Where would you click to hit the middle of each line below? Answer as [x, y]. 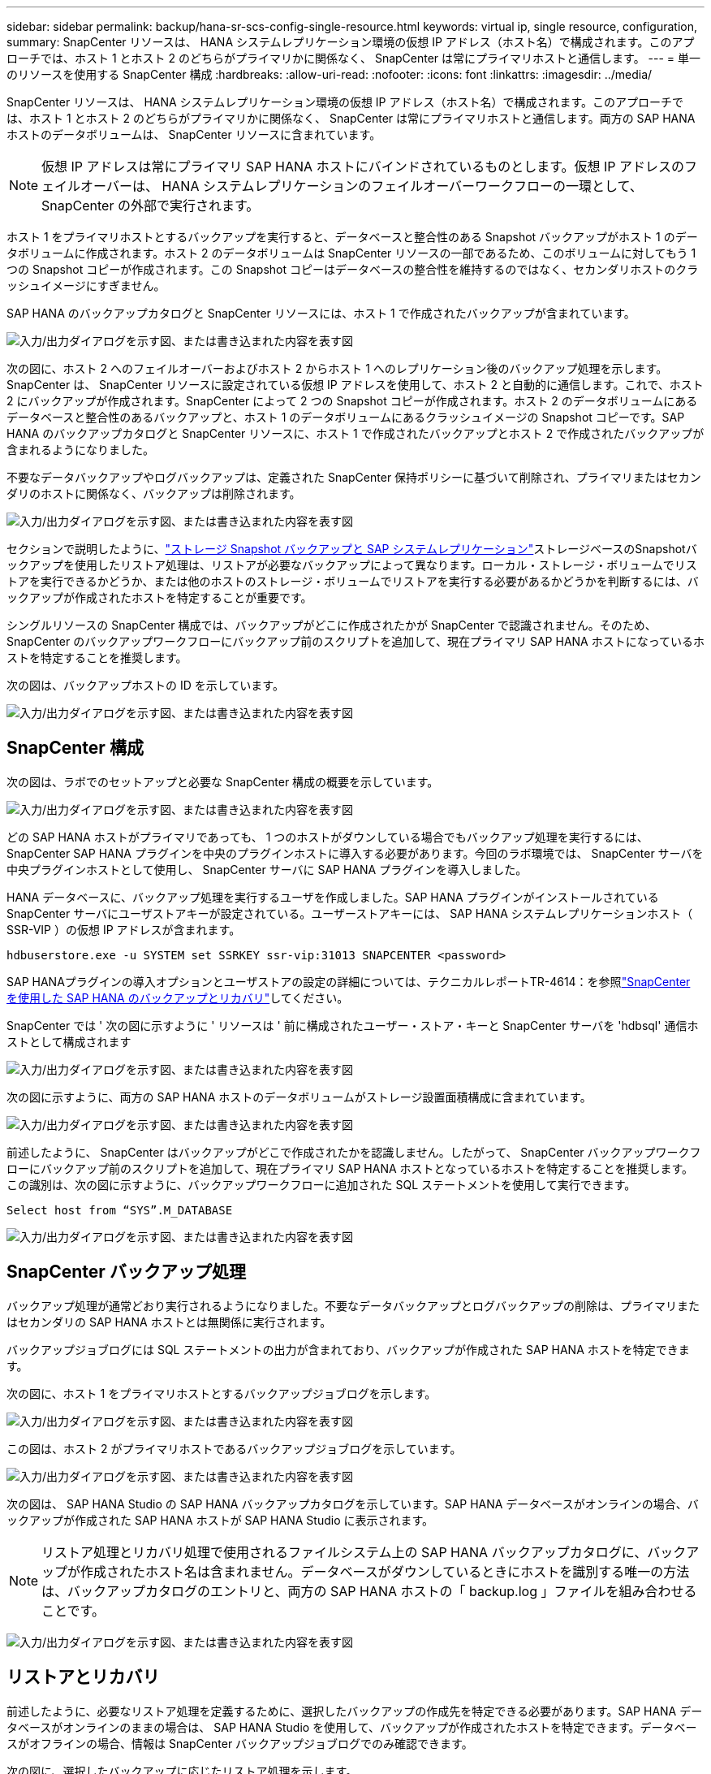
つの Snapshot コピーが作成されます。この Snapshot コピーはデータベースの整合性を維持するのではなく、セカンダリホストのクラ [353, 269]
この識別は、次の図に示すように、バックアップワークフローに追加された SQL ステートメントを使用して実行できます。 [321, 1184]
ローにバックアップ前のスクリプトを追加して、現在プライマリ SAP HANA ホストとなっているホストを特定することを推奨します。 [350, 1168]
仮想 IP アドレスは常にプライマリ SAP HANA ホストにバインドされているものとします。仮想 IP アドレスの [363, 167]
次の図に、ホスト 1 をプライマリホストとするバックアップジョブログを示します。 [222, 1393]
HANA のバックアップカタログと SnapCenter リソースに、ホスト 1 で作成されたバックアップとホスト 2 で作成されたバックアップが [355, 433]
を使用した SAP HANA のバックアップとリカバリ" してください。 [178, 997]
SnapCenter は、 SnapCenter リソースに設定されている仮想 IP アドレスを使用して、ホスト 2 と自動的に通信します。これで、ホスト [355, 385]
